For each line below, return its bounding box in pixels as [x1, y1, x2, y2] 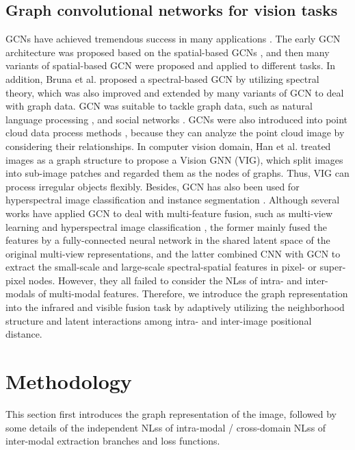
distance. [5, 327, 42, 341]
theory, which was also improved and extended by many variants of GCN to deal [5, 85, 344, 99]
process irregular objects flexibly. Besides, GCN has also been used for [5, 179, 300, 193]
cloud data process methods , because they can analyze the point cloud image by [5, 125, 345, 140]
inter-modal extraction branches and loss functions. [5, 434, 220, 448]
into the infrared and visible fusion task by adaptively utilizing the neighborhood [5, 300, 345, 314]
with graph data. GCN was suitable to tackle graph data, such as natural [5, 99, 313, 113]
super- [319, 260, 346, 274]
